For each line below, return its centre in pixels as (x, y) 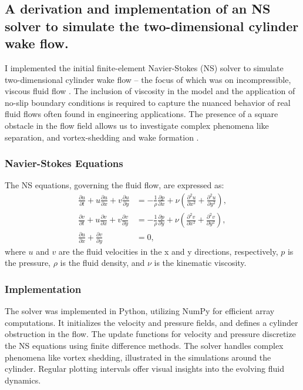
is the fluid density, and (102, 263)
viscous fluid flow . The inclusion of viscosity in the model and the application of (150, 91)
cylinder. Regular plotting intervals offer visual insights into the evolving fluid (144, 369)
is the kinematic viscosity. (200, 263)
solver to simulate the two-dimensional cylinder (152, 26)
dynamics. (23, 380)
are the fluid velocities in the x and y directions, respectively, (168, 251)
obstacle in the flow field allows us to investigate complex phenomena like (137, 125)
